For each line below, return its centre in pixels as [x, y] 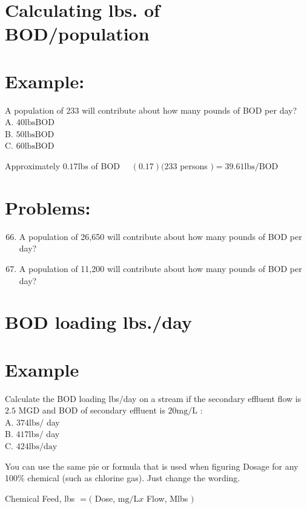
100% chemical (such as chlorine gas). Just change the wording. [123, 478]
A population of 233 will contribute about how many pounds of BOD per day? [151, 110]
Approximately [33, 166]
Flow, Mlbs [167, 498]
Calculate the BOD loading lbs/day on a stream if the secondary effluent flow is [153, 398]
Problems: [48, 207]
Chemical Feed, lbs [40, 498]
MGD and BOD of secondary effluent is [92, 410]
